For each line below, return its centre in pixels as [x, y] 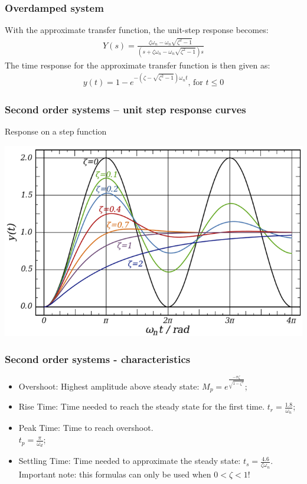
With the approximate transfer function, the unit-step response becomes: [137, 30]
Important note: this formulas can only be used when [115, 474]
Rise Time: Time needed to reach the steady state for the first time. [142, 406]
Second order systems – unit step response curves [125, 109]
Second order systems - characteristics [98, 359]
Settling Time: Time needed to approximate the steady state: [130, 461]
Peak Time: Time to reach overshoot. [86, 428]
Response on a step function [56, 131]
